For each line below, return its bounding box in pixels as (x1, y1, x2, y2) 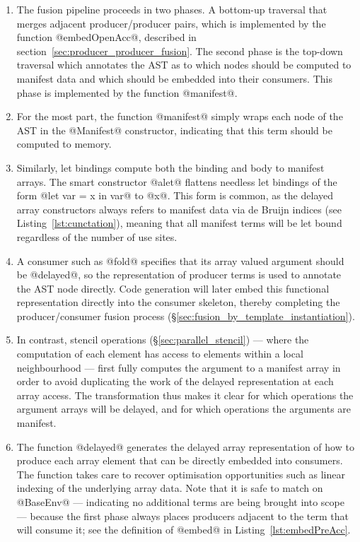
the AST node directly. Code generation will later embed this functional (16, 281, 330, 295)
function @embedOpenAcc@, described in (16, 30, 197, 45)
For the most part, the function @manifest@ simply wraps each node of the (16, 109, 343, 124)
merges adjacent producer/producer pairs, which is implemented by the (16, 16, 326, 30)
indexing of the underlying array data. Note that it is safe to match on (16, 481, 323, 495)
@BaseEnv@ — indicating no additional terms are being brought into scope (16, 495, 344, 509)
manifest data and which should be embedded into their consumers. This (16, 71, 332, 86)
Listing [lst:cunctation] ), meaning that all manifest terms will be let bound (16, 216, 342, 230)
